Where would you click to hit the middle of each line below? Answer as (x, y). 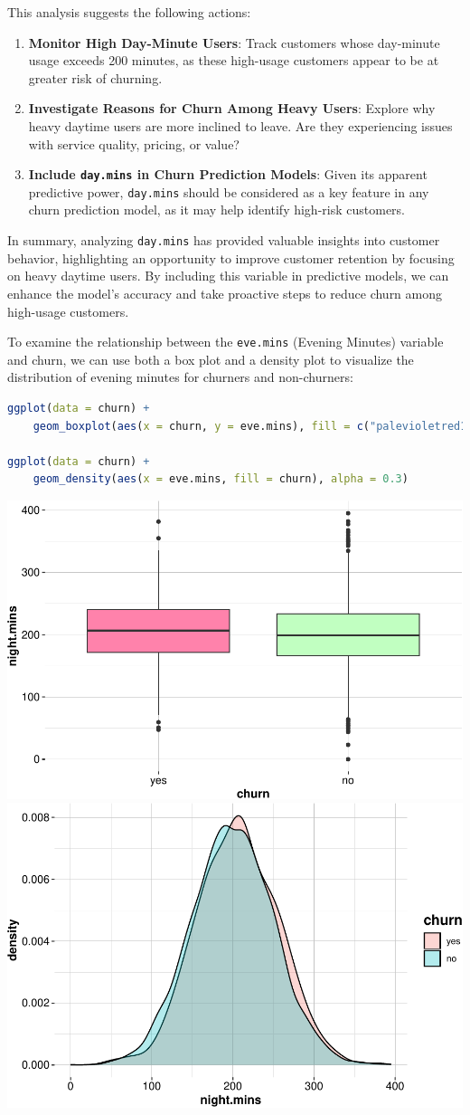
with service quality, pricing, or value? (134, 143)
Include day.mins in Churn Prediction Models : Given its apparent (228, 174)
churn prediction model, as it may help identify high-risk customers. (217, 210)
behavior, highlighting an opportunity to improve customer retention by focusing (231, 257)
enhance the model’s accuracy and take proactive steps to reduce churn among (225, 293)
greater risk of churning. (95, 77)
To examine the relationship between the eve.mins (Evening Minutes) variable (226, 342)
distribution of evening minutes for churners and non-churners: (180, 377)
